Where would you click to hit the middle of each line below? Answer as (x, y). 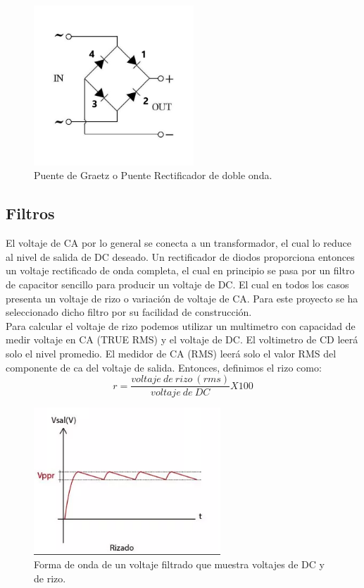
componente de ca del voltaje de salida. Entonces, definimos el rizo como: (164, 367)
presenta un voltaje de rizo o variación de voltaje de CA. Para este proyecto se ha (182, 298)
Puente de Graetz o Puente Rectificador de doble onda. (153, 175)
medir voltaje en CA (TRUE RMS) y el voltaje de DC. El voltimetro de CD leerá (182, 339)
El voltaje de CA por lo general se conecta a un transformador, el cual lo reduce (178, 243)
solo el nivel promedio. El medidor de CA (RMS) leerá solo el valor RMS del (171, 353)
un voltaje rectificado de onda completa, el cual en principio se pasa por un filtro (180, 270)
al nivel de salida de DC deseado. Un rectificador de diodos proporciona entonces (180, 256)
